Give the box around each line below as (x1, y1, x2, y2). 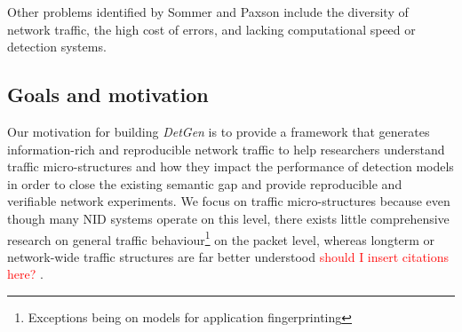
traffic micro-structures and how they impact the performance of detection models (7, 157, 454, 176)
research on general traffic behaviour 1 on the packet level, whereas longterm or (7, 227, 435, 249)
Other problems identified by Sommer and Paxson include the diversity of (7, 3, 409, 20)
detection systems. (7, 37, 107, 56)
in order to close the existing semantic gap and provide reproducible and (7, 174, 402, 193)
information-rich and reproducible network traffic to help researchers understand (7, 139, 445, 158)
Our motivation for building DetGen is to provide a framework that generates (7, 122, 430, 140)
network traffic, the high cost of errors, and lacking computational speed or (7, 20, 416, 38)
